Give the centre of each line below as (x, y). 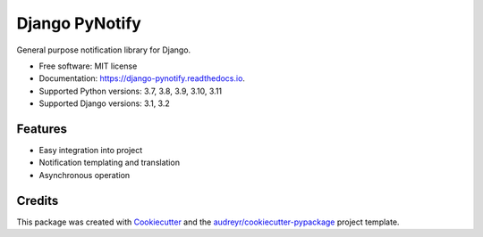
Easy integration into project (91, 151)
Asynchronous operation (85, 175)
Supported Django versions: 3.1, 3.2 (104, 103)
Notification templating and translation (110, 163)
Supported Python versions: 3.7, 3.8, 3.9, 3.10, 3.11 (131, 91)
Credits (38, 200)
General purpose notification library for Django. (104, 50)
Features (42, 129)
